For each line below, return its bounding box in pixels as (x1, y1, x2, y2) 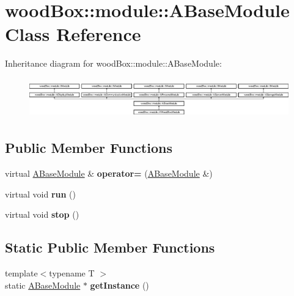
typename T (49, 267, 95, 279)
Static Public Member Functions (5, 238, 215, 257)
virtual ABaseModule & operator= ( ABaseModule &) (5, 167, 213, 180)
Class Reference (5, 21, 141, 46)
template (5, 267, 38, 279)
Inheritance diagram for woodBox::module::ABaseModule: (5, 57, 222, 70)
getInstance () (90, 278, 149, 291)
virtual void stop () (5, 208, 79, 221)
